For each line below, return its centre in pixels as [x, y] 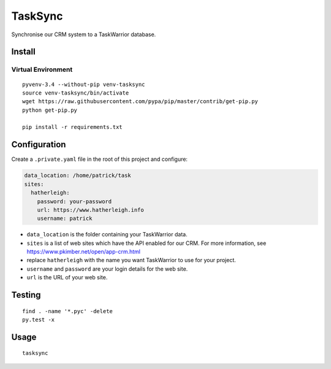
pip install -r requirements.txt [72, 127]
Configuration [39, 145]
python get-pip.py [50, 110]
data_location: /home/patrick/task [78, 176]
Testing [26, 295]
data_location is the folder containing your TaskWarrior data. [107, 235]
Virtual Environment [42, 69]
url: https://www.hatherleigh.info [90, 210]
